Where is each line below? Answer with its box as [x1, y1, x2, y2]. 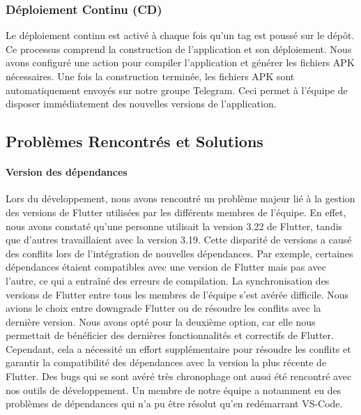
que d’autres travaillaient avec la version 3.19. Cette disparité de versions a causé [6, 232, 352, 247]
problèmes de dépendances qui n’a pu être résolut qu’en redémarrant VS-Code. [6, 396, 343, 411]
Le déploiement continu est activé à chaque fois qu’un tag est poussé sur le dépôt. [6, 28, 355, 43]
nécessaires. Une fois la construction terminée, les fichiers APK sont [6, 69, 295, 83]
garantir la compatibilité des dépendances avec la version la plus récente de [6, 355, 327, 370]
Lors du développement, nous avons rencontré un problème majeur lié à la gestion [6, 191, 355, 206]
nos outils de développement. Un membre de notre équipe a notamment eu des [6, 382, 341, 397]
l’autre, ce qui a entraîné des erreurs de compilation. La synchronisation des [6, 273, 330, 287]
